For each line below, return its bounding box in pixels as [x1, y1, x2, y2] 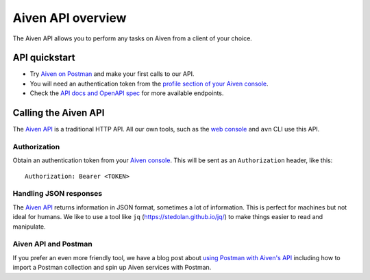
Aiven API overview [12, 10, 127, 25]
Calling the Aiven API [12, 107, 105, 119]
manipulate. [12, 222, 46, 231]
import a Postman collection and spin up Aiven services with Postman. [12, 264, 212, 272]
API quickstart [12, 52, 75, 64]
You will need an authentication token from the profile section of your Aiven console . [29, 79, 269, 88]
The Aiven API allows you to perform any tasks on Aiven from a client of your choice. [12, 34, 253, 42]
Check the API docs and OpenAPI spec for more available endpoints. [29, 89, 224, 97]
